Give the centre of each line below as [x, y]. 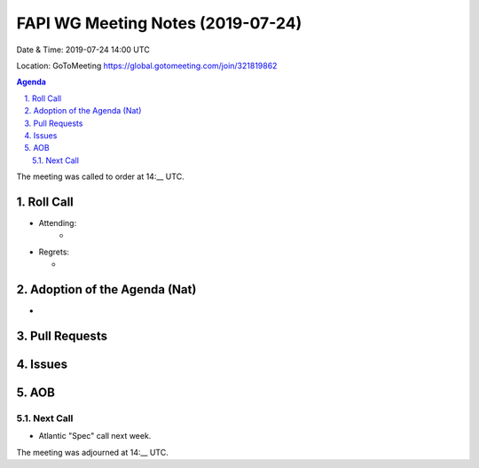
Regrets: [54, 252]
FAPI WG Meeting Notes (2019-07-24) [159, 23]
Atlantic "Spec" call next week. [95, 436]
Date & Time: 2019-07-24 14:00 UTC [83, 50]
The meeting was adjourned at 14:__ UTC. [92, 452]
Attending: [58, 222]
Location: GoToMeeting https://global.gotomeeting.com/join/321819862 [147, 66]
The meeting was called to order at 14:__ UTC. [101, 176]
